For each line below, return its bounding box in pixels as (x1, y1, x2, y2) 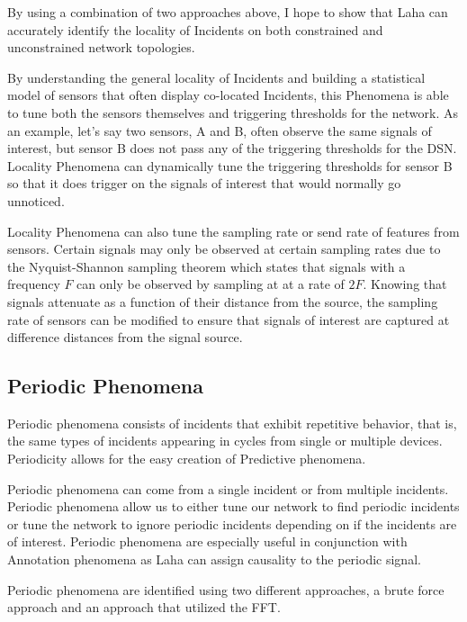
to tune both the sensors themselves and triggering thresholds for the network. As (7, 103, 458, 122)
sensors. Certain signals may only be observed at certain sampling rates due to (7, 239, 441, 258)
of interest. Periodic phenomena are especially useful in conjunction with (7, 532, 408, 551)
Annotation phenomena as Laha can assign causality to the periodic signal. (7, 550, 421, 569)
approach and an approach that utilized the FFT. (7, 598, 281, 617)
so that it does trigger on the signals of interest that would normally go (7, 174, 401, 193)
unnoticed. (7, 191, 65, 210)
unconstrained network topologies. (7, 38, 195, 57)
